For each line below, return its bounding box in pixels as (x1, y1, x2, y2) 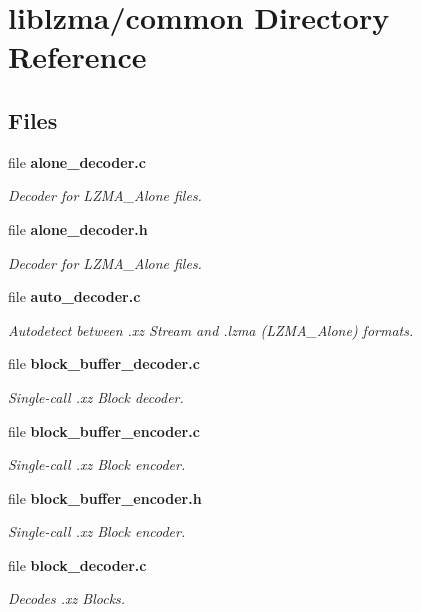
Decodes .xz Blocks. (8, 588, 126, 609)
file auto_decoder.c (8, 286, 141, 307)
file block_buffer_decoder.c (8, 353, 200, 374)
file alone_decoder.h (8, 218, 148, 239)
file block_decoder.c (8, 554, 147, 575)
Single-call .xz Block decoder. (8, 386, 184, 407)
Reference (8, 36, 147, 77)
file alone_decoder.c (8, 151, 146, 172)
